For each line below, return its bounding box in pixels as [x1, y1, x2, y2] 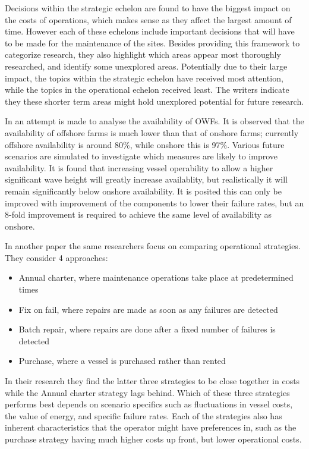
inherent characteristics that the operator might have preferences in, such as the [5, 421, 297, 434]
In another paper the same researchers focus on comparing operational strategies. [5, 240, 301, 252]
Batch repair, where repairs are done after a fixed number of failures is [18, 323, 276, 335]
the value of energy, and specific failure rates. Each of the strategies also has [5, 409, 282, 422]
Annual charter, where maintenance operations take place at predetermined [18, 271, 294, 284]
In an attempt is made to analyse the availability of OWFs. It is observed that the [5, 115, 304, 127]
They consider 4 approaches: [5, 251, 108, 263]
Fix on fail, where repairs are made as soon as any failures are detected [18, 303, 278, 315]
